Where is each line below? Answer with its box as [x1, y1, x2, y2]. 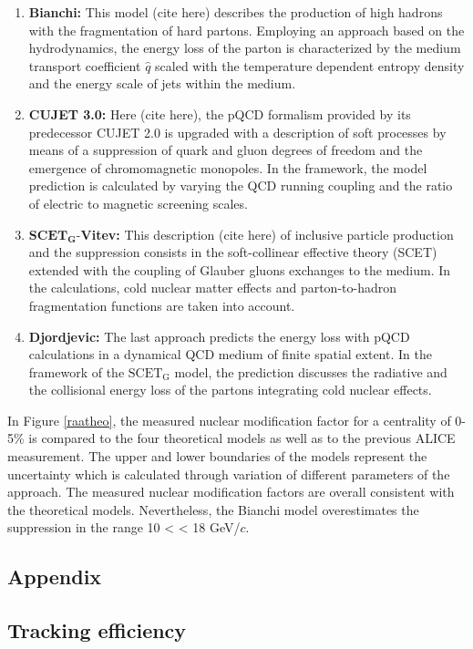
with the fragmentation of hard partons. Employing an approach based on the [28, 20, 465, 39]
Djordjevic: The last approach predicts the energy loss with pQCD [28, 326, 410, 345]
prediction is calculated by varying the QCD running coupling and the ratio [28, 176, 453, 195]
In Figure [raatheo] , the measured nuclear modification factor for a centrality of [7, 410, 451, 429]
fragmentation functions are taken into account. [28, 295, 295, 314]
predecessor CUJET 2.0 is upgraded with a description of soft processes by [28, 122, 447, 141]
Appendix [7, 562, 102, 591]
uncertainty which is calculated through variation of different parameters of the [7, 464, 450, 483]
